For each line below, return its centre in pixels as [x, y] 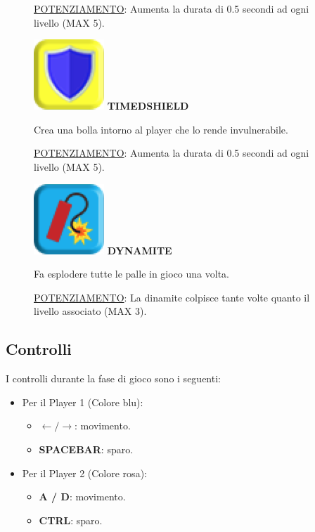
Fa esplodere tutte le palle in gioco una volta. [131, 274]
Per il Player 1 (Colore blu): [83, 402]
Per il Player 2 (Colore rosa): [84, 473]
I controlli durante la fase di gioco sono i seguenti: [113, 378]
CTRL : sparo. [71, 520]
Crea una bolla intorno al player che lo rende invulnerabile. [161, 129]
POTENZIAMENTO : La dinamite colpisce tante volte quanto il [172, 297]
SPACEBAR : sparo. [86, 449]
